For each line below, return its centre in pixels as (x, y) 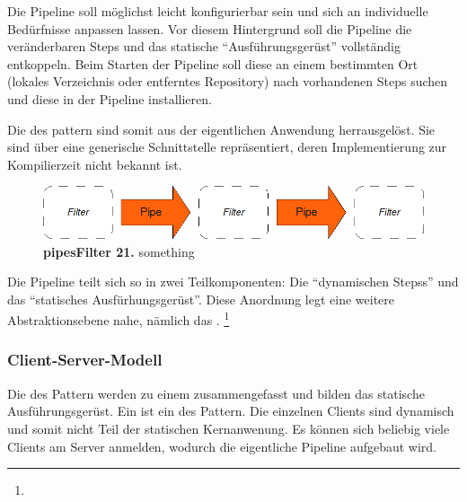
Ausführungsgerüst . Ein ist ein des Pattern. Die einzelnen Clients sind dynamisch (231, 411)
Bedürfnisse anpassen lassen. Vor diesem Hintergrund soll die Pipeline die (210, 28)
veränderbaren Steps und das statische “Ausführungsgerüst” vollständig (204, 46)
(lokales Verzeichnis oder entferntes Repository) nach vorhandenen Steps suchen (228, 81)
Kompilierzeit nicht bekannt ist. (95, 164)
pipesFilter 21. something (119, 251)
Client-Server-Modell (85, 360)
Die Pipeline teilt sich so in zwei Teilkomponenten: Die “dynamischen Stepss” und (233, 282)
